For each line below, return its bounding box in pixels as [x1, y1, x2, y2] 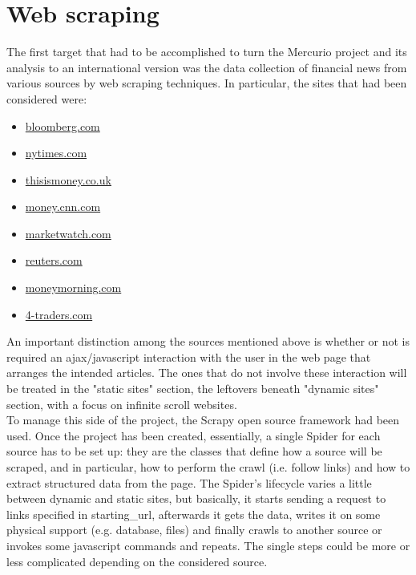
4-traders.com [25, 306, 93, 322]
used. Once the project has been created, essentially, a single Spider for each [6, 427, 381, 443]
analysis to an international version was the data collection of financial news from [6, 59, 407, 75]
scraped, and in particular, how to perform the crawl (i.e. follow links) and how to [6, 459, 410, 475]
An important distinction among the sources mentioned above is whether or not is [6, 333, 410, 350]
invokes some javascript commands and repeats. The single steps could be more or [6, 537, 410, 553]
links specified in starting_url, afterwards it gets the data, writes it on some [6, 505, 381, 522]
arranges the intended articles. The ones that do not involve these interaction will [6, 364, 407, 381]
